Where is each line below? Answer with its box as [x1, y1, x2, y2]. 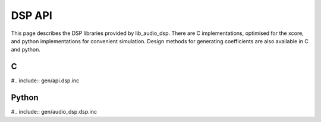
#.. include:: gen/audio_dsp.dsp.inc [11, 108, 97, 115]
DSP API [11, 9, 53, 22]
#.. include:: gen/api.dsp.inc [11, 77, 80, 84]
